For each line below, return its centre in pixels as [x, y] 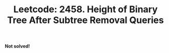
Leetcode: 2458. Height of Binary [86, 9]
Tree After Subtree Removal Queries [86, 20]
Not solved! [17, 46]
